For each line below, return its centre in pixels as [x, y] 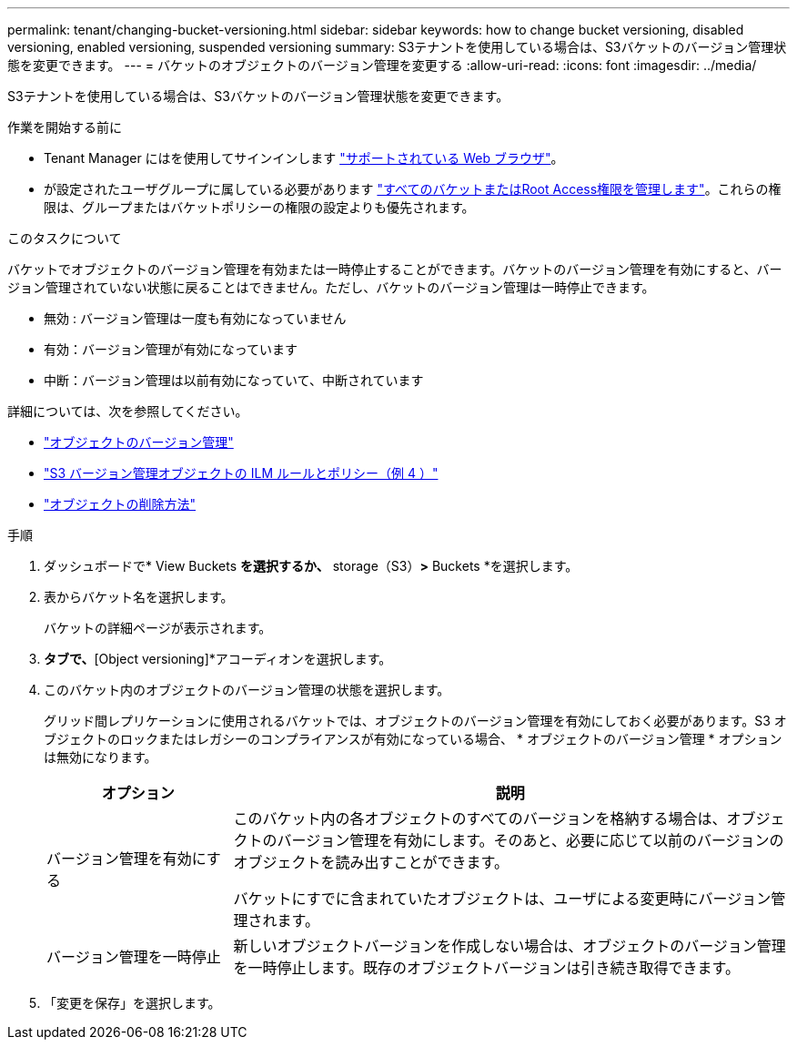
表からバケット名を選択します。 [139, 597]
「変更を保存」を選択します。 [132, 1003]
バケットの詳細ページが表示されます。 [158, 628]
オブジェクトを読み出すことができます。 [371, 862]
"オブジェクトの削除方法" [120, 504]
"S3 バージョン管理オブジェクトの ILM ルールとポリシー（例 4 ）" [241, 473]
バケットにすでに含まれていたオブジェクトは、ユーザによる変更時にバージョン [502, 899]
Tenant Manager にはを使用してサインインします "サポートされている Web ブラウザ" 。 [304, 158]
